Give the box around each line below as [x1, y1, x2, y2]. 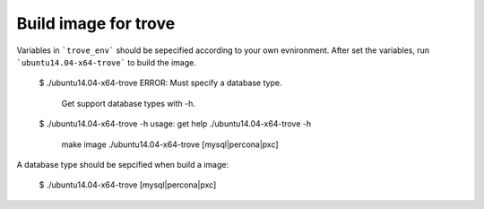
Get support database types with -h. [61, 98, 196, 109]
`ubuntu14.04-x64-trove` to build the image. [16, 57, 196, 67]
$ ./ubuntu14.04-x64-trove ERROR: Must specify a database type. [39, 77, 282, 89]
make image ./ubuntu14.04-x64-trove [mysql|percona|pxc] [61, 139, 279, 150]
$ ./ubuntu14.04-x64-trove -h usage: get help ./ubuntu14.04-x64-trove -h [39, 118, 312, 129]
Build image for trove [16, 13, 176, 33]
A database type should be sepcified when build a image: [16, 159, 229, 170]
